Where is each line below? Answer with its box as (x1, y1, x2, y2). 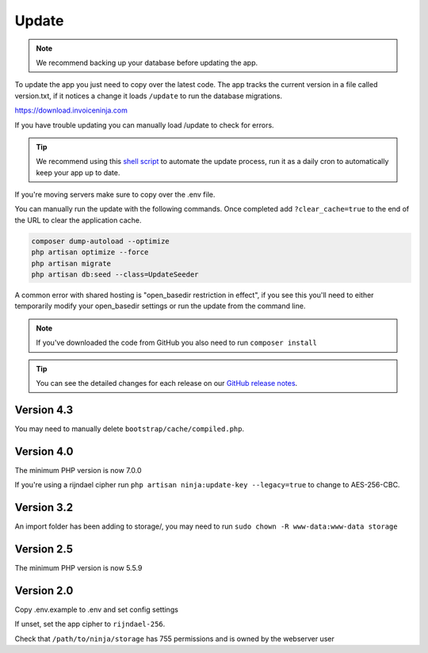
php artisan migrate (31, 258, 111, 268)
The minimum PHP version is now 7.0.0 (14, 465, 142, 475)
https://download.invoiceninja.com (14, 105, 128, 115)
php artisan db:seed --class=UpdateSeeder (31, 270, 199, 279)
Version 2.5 (14, 542, 74, 556)
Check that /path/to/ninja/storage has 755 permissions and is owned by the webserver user (14, 634, 334, 643)
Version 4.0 (14, 445, 74, 458)
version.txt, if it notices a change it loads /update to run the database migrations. (14, 91, 283, 101)
